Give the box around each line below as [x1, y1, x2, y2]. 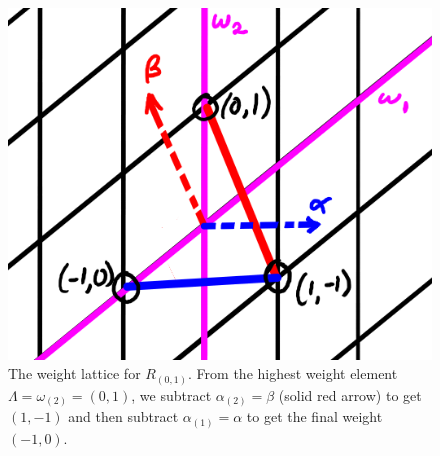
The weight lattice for [8, 363, 141, 384]
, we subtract [131, 384, 212, 405]
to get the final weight [246, 406, 383, 427]
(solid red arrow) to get [278, 384, 422, 405]
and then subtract [68, 406, 179, 427]
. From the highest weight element [188, 363, 398, 384]
